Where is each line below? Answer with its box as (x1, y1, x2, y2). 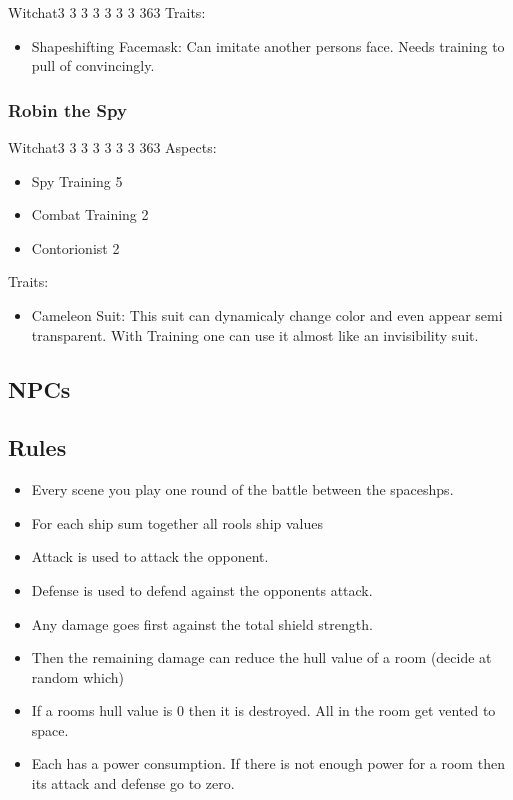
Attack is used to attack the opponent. (31, 546, 269, 567)
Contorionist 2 (31, 237, 120, 258)
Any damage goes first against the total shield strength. (31, 613, 373, 634)
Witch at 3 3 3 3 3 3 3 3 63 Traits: (8, 2, 206, 22)
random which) (31, 666, 125, 687)
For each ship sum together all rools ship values (31, 512, 323, 533)
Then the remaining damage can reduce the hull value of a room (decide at (31, 647, 492, 668)
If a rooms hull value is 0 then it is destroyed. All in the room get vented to (31, 700, 496, 721)
